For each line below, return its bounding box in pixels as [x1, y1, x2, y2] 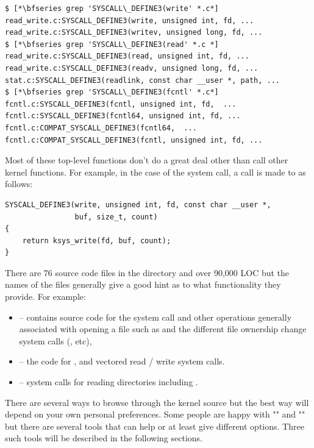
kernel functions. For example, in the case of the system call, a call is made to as [5, 165, 306, 178]
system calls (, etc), [19, 334, 92, 347]
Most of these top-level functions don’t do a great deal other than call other [5, 154, 288, 166]
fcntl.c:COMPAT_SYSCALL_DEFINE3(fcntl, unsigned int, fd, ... [5, 135, 263, 144]
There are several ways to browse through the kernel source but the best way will [5, 396, 309, 408]
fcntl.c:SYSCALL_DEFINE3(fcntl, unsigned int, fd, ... [5, 99, 237, 108]
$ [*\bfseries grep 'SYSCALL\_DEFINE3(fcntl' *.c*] [5, 88, 219, 97]
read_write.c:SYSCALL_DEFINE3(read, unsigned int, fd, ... [5, 52, 249, 61]
